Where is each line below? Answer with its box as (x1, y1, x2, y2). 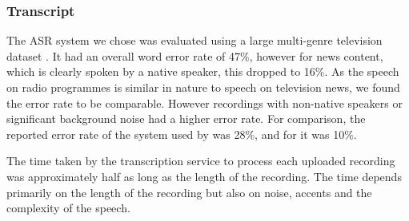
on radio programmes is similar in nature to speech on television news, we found (6, 79, 400, 95)
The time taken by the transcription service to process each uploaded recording (6, 152, 395, 169)
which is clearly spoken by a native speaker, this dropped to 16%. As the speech (6, 63, 399, 80)
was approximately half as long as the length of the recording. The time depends (6, 168, 402, 184)
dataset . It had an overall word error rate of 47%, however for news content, (6, 47, 383, 64)
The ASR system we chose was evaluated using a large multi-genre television (6, 32, 383, 49)
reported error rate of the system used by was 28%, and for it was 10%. (6, 125, 357, 142)
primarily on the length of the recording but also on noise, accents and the (6, 184, 372, 200)
